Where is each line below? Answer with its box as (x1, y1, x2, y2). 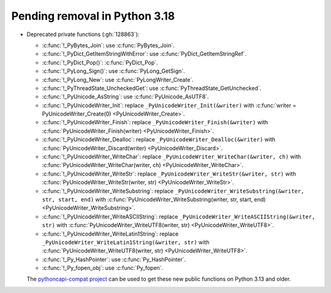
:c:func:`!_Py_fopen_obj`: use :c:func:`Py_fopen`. (42, 264, 164, 272)
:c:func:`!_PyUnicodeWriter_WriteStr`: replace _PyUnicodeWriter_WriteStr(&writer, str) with (42, 170, 297, 177)
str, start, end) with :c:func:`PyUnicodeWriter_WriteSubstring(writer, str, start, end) (42, 196, 266, 203)
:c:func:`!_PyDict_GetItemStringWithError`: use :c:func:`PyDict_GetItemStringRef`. (42, 50, 247, 57)
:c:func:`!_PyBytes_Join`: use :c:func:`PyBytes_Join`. (42, 42, 175, 49)
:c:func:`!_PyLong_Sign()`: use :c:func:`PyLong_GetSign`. (42, 67, 185, 75)
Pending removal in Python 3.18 (11, 9, 175, 23)
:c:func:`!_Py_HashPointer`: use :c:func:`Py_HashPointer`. (42, 256, 186, 263)
